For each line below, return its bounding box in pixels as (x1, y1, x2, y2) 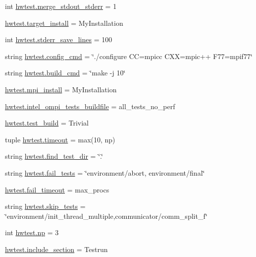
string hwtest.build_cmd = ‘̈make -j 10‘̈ (5, 67, 126, 78)
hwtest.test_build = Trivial (5, 118, 89, 128)
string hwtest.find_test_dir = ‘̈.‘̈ (5, 151, 103, 161)
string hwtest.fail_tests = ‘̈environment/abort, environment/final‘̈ (5, 167, 205, 178)
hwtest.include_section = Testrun (5, 244, 108, 254)
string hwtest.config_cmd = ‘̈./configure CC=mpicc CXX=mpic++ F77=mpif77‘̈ (5, 51, 253, 61)
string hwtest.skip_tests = (5, 201, 86, 211)
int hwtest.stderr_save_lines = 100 (5, 34, 112, 45)
